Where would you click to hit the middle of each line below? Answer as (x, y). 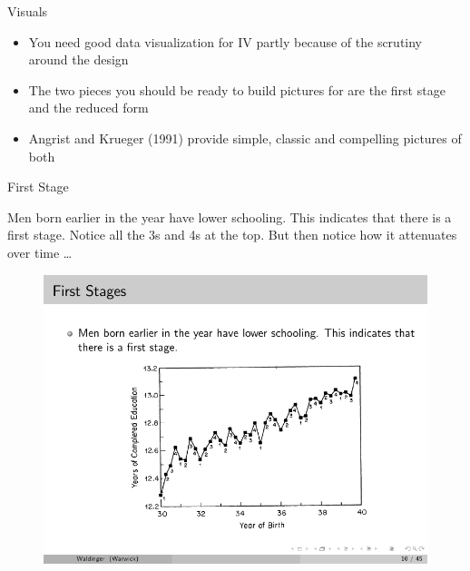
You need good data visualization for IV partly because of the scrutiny (225, 41)
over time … (40, 252)
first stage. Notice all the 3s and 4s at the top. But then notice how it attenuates (232, 235)
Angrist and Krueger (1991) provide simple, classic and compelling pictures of (245, 138)
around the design (78, 59)
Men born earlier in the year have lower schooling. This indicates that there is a (230, 217)
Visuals (28, 11)
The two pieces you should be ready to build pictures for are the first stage (237, 89)
